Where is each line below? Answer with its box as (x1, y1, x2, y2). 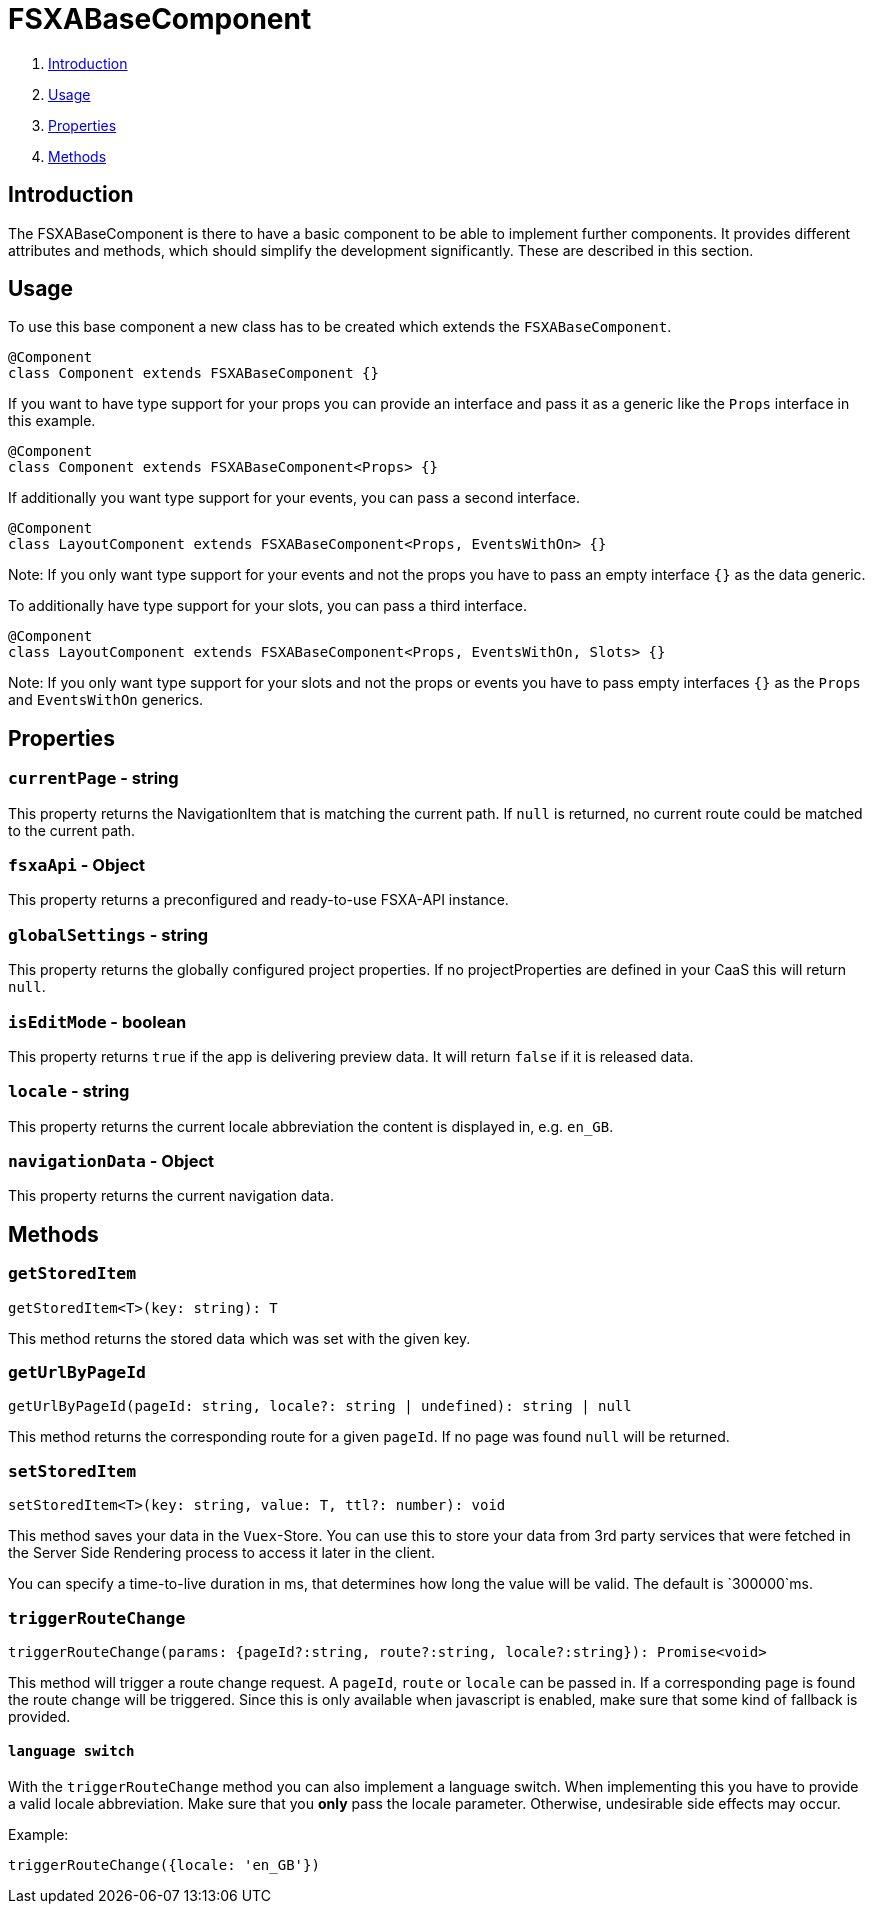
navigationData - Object (8, 1151, 215, 1172)
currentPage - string (8, 768, 179, 789)
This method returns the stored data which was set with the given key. (8, 1329, 471, 1347)
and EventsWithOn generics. (8, 691, 204, 709)
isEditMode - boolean (8, 1011, 187, 1032)
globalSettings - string (8, 924, 209, 945)
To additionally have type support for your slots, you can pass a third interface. (8, 597, 527, 615)
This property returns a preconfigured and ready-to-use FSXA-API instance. (8, 891, 509, 909)
